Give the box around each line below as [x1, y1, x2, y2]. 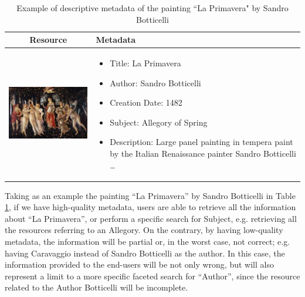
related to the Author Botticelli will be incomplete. [5, 281, 188, 293]
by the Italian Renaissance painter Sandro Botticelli [110, 147, 296, 159]
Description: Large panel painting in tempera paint [110, 136, 293, 148]
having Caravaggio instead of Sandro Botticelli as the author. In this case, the [5, 247, 285, 259]
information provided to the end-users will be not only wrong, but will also [5, 258, 274, 271]
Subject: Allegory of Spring [110, 116, 208, 128]
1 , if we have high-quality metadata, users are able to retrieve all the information [5, 201, 296, 213]
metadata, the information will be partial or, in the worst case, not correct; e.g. [5, 235, 290, 248]
